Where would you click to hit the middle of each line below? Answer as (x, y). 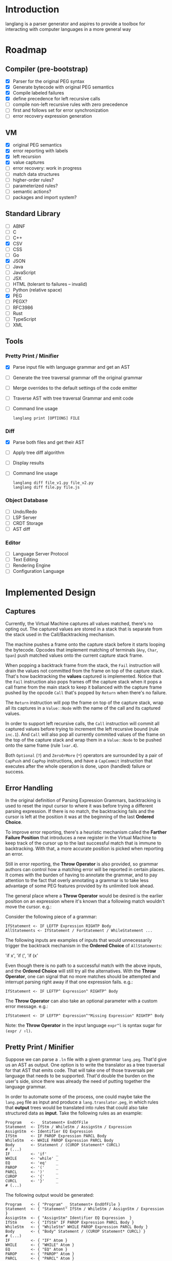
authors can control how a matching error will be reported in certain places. (85, 870)
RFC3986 (23, 308)
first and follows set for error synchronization (61, 110)
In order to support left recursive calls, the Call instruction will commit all (82, 724)
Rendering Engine (32, 565)
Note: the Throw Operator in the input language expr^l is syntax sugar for (84, 1025)
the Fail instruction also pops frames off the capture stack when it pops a (84, 682)
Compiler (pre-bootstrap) (47, 69)
